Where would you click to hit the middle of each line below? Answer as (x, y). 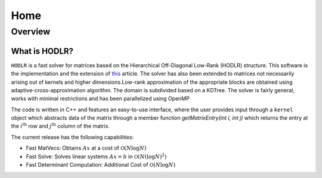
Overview (31, 32)
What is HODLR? (42, 51)
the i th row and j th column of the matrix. (61, 126)
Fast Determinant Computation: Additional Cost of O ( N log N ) (101, 165)
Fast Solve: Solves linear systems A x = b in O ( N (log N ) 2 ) (96, 156)
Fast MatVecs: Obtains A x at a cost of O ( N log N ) (86, 148)
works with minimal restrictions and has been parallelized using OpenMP (100, 99)
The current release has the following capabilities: (72, 137)
